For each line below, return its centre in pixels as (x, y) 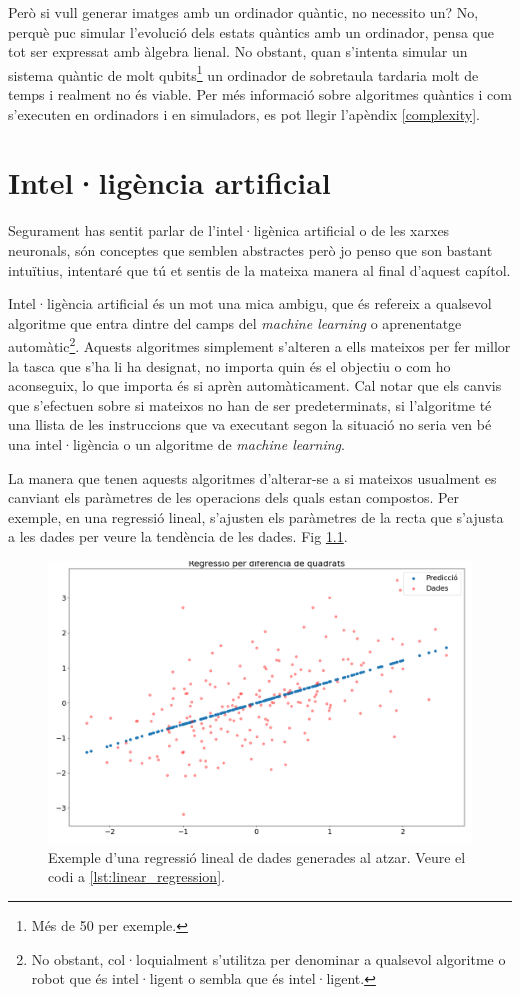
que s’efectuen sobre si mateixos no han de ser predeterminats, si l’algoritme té (250, 404)
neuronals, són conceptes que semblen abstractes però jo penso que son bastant (250, 249)
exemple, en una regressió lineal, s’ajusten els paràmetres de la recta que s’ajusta (256, 516)
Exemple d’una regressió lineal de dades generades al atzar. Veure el (257, 856)
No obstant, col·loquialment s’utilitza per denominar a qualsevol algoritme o (268, 958)
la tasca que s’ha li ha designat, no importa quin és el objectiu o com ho (229, 365)
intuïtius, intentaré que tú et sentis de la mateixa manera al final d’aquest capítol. (259, 269)
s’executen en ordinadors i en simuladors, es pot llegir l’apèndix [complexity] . (244, 113)
